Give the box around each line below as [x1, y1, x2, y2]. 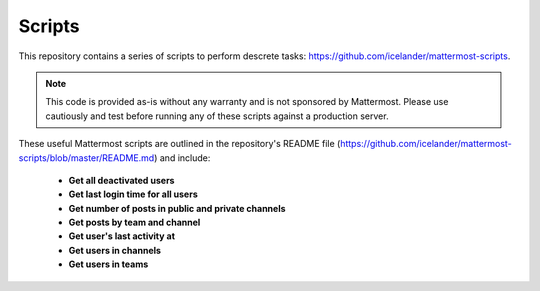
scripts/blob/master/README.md [18, 151, 155, 164]
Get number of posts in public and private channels [68, 202, 286, 214]
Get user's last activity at [68, 230, 175, 242]
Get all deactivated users [68, 174, 175, 186]
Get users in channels [68, 244, 162, 256]
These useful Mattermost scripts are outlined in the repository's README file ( [18, 138, 341, 150]
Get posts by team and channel [68, 216, 201, 229]
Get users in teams [68, 258, 149, 270]
